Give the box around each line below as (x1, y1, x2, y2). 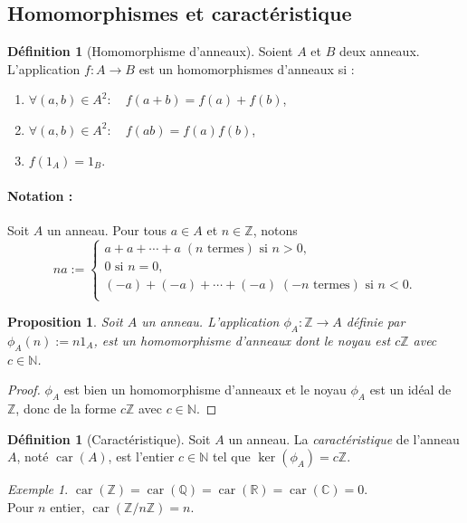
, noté (16, 447, 49, 466)
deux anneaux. (338, 42, 420, 61)
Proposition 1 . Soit (7, 312, 123, 331)
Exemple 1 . (7, 480, 69, 499)
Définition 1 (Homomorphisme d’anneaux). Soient (7, 42, 293, 61)
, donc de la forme (15, 399, 117, 418)
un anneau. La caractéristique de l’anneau (228, 429, 460, 448)
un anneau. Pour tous (46, 220, 167, 239)
